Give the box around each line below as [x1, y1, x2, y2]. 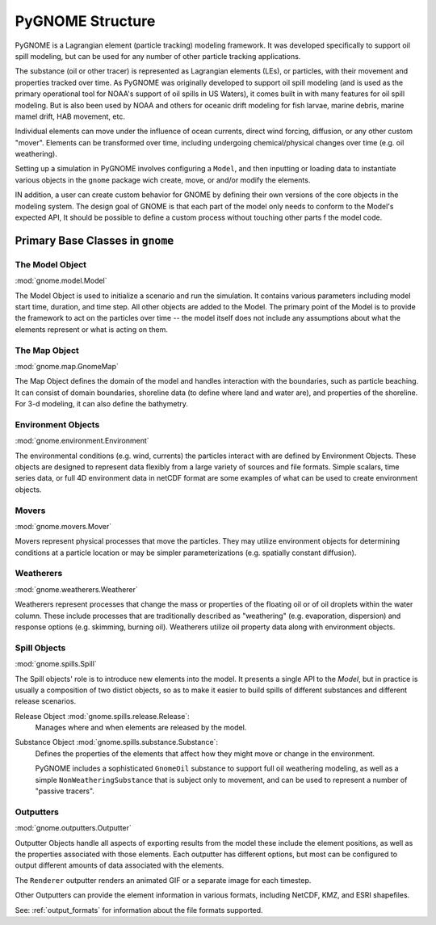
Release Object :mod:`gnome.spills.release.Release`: [15, 711, 190, 721]
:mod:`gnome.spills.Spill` [15, 659, 97, 669]
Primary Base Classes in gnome [15, 233, 174, 247]
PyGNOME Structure [15, 12, 156, 30]
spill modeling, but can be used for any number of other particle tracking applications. [15, 51, 301, 61]
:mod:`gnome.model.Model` [15, 275, 108, 286]
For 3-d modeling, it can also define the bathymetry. [15, 399, 189, 409]
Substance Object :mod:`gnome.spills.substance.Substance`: [15, 738, 218, 747]
